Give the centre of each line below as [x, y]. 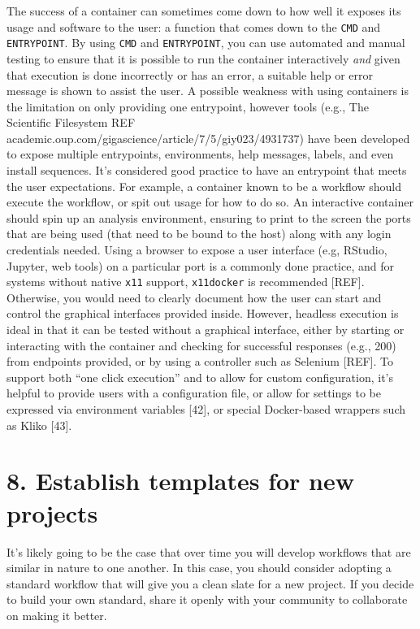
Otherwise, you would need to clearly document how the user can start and [194, 297]
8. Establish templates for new [181, 481]
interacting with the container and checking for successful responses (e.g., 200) [201, 345]
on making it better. [57, 615]
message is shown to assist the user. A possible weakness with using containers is [208, 91]
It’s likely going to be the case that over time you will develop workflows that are [209, 551]
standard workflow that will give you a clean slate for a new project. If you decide [210, 583]
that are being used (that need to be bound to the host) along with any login [199, 234]
